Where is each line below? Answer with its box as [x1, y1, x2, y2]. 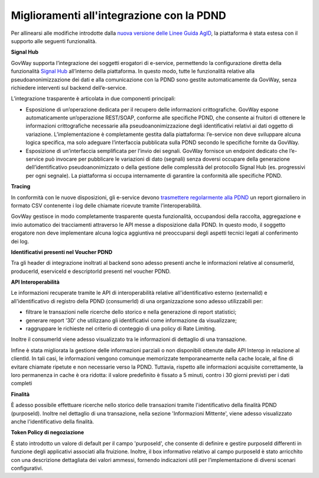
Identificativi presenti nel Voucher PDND [11, 248, 113, 255]
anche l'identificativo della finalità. [11, 418, 95, 425]
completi [11, 380, 32, 387]
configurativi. [11, 464, 44, 472]
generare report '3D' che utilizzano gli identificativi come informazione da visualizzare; [25, 317, 237, 324]
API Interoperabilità [11, 278, 60, 286]
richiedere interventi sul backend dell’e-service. [11, 84, 127, 91]
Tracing [11, 183, 31, 190]
